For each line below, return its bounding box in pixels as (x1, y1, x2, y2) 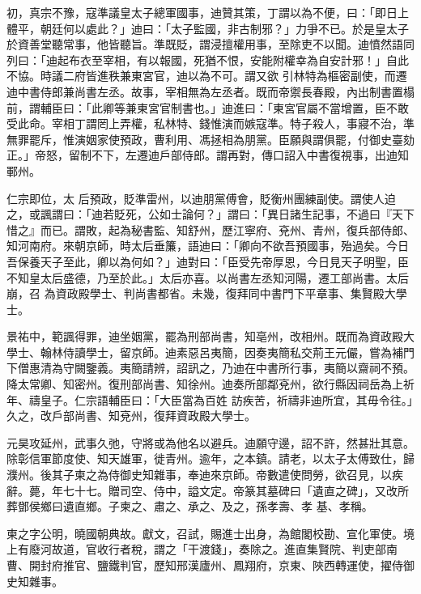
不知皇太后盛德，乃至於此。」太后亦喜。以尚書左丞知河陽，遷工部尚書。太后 (6, 269, 409, 286)
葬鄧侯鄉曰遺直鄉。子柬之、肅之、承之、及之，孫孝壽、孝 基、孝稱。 (6, 498, 373, 515)
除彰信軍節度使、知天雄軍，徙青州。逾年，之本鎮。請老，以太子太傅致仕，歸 (6, 450, 415, 467)
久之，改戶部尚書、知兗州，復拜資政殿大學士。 (6, 407, 256, 424)
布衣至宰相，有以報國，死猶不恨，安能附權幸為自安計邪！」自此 (68, 51, 409, 68)
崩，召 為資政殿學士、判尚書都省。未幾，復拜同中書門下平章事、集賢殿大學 (6, 285, 407, 302)
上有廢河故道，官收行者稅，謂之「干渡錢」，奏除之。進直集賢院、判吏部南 (6, 541, 398, 558)
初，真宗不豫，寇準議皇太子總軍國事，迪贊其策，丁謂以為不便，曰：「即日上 (6, 4, 409, 20)
